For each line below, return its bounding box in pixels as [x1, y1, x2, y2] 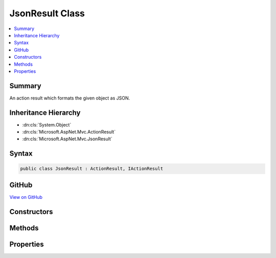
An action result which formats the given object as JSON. [9, 95, 130, 101]
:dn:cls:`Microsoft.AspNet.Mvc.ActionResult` [22, 129, 116, 135]
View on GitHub [9, 194, 43, 200]
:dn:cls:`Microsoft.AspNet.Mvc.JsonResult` [22, 136, 112, 142]
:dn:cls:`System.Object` [22, 121, 72, 127]
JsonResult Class [9, 8, 85, 19]
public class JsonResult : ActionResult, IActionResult [20, 166, 164, 172]
